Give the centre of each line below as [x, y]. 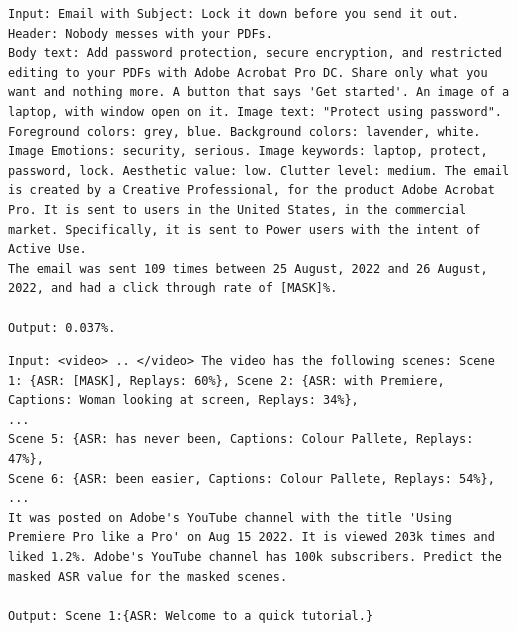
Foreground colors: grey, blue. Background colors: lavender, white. [244, 131]
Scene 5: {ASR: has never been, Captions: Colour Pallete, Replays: [241, 439]
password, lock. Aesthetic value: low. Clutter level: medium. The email [259, 170]
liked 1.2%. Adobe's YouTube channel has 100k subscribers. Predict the [255, 557]
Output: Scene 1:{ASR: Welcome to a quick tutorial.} [191, 615]
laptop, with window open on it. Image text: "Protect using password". [255, 111]
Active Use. [47, 249]
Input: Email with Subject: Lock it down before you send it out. [234, 14]
